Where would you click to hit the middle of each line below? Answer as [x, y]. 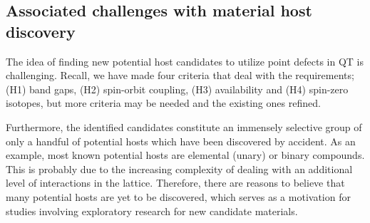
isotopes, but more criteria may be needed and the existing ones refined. [163, 103]
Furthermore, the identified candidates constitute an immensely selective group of [184, 126]
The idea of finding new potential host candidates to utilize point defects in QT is [185, 61]
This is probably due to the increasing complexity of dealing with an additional [179, 168]
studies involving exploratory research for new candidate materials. [152, 211]
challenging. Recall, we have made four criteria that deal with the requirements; [180, 75]
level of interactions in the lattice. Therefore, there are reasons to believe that [175, 183]
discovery [41, 31]
